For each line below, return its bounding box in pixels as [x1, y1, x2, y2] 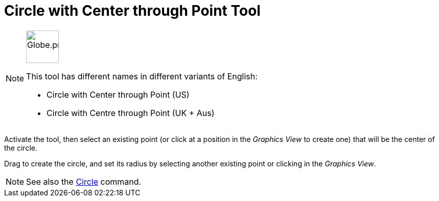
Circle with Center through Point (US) [47, 89, 190, 100]
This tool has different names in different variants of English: [26, 71, 258, 81]
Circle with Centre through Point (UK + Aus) [47, 107, 215, 118]
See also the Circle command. [26, 176, 142, 187]
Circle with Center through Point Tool [4, 2, 261, 19]
